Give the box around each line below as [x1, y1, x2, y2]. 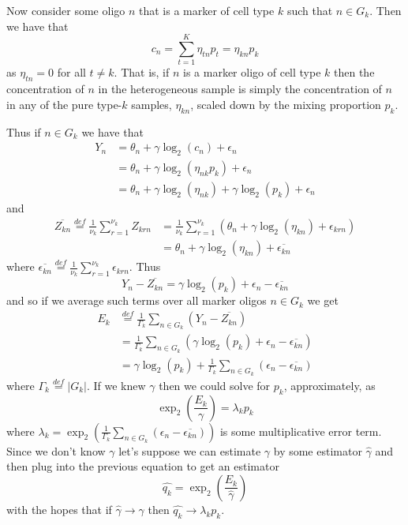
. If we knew [86, 377, 146, 393]
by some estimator [273, 442, 362, 459]
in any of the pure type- [6, 96, 122, 112]
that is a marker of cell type [139, 2, 275, 18]
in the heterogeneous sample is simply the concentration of [98, 81, 382, 97]
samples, [131, 96, 172, 112]
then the [334, 64, 375, 81]
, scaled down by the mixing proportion [190, 96, 381, 112]
